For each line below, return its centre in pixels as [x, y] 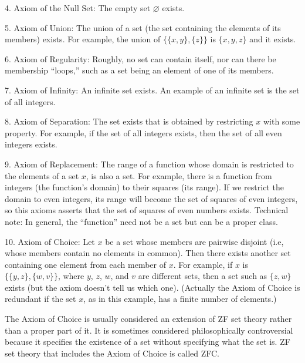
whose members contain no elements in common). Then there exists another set [148, 253]
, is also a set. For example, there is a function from [179, 175]
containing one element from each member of [85, 264]
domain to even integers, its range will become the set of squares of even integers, [151, 198]
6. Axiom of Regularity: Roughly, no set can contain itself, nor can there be [140, 58]
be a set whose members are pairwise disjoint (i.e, [194, 241]
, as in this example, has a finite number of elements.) [180, 299]
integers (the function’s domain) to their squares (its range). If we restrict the [144, 187]
